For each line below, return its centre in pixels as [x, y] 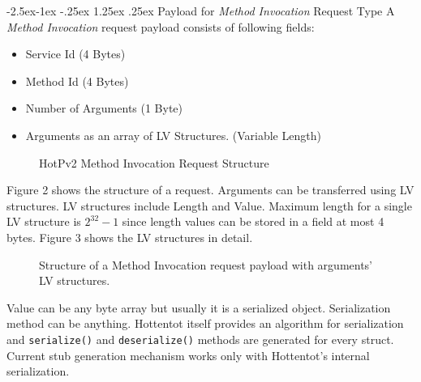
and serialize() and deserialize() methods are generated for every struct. [200, 339]
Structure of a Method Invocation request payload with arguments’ [206, 264]
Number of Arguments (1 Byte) [104, 108]
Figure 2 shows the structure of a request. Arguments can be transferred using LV [210, 190]
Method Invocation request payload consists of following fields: [161, 26]
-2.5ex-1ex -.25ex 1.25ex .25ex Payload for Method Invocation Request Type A [201, 11]
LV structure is [44, 221]
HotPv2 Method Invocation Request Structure [154, 162]
